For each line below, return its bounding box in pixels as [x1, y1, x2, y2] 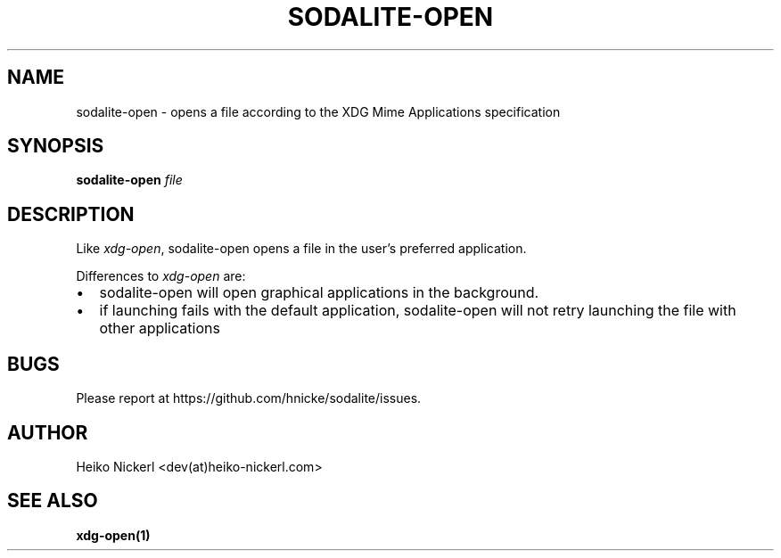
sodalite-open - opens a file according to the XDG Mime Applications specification [76, 103, 561, 119]
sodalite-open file [76, 172, 183, 188]
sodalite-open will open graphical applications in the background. [99, 283, 539, 302]
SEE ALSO [7, 489, 98, 513]
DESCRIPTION [7, 202, 135, 226]
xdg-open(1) [76, 527, 151, 543]
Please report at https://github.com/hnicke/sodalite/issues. [76, 390, 422, 406]
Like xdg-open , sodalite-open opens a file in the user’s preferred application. [76, 241, 527, 257]
